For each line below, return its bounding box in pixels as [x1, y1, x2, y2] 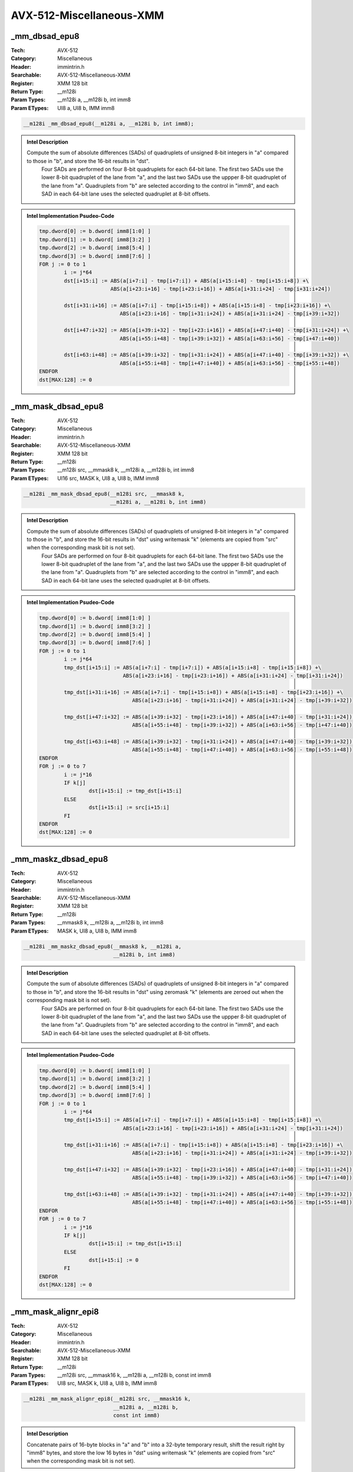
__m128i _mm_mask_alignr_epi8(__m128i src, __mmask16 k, [23, 1395, 191, 1403]
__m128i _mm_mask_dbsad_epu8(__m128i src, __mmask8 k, [23, 490, 185, 497]
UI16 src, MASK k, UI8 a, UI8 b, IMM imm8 [57, 475, 159, 482]
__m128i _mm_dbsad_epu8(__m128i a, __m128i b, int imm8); [23, 120, 194, 127]
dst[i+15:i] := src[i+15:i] [88, 804, 170, 811]
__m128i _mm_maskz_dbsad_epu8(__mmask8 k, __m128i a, [23, 943, 182, 950]
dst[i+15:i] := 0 [88, 1257, 139, 1264]
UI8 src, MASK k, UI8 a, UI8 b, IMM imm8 [57, 1380, 157, 1387]
